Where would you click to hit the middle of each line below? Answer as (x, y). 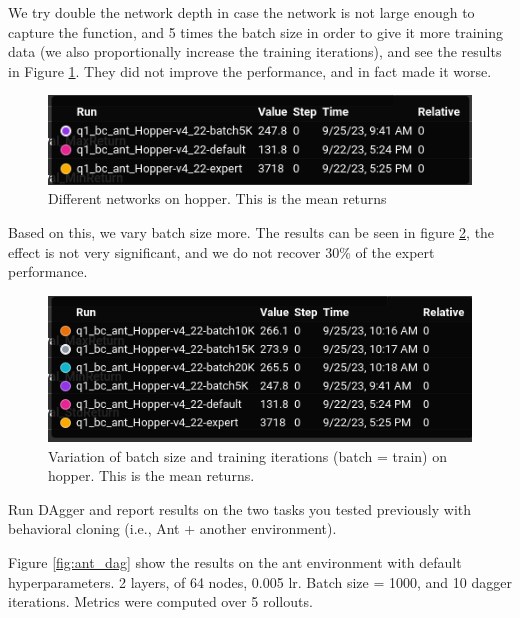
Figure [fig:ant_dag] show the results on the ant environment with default (235, 562)
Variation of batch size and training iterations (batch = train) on (247, 455)
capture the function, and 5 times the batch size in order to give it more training (256, 31)
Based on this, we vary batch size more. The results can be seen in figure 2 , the (251, 232)
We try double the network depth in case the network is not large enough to (241, 12)
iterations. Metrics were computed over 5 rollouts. (160, 601)
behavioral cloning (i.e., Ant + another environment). (172, 528)
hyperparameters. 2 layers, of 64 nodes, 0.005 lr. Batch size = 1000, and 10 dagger (260, 581)
